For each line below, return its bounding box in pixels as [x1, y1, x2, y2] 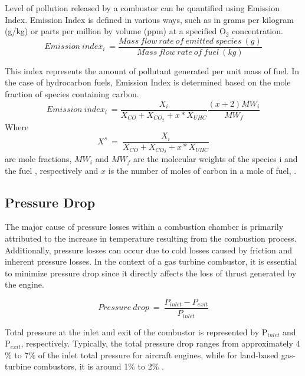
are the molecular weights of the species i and [133, 153, 298, 165]
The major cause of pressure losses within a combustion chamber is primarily [5, 220, 284, 233]
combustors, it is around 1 [34, 360, 129, 372]
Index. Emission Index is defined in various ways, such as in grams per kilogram [5, 13, 294, 25]
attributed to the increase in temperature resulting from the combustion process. [5, 232, 297, 245]
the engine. [5, 278, 44, 291]
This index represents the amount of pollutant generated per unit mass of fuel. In [5, 64, 300, 77]
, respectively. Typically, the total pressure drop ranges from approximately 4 [21, 337, 300, 349]
